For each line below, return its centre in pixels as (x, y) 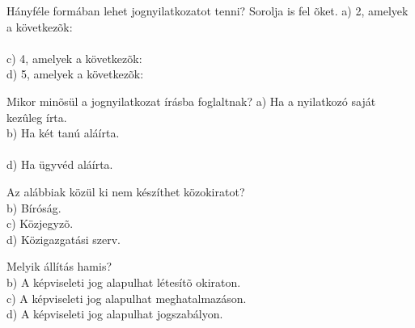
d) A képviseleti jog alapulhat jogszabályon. (115, 314)
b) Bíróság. (34, 207)
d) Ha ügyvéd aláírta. (60, 164)
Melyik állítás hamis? (59, 266)
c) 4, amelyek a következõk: (74, 58)
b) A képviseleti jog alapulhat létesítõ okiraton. (124, 282)
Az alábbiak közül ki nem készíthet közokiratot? (126, 191)
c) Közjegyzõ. (40, 223)
